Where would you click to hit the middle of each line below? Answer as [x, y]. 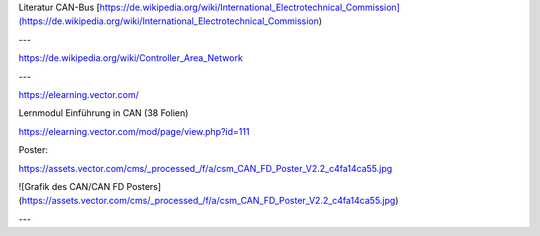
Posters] [144, 186]
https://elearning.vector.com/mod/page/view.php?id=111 [134, 131]
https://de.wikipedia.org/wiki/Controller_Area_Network [131, 58]
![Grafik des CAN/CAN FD [71, 186]
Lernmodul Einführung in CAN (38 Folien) [103, 113]
